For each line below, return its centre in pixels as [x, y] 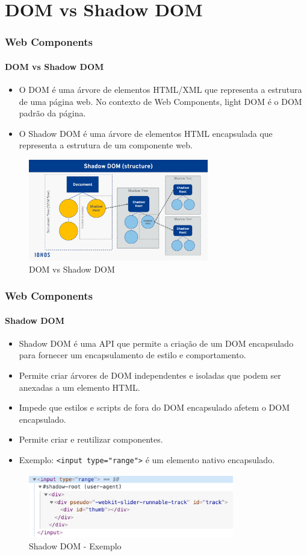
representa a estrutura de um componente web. [106, 145]
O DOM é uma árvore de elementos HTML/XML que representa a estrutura [160, 90]
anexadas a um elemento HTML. [79, 387]
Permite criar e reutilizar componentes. [91, 439]
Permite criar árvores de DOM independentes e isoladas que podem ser [150, 375]
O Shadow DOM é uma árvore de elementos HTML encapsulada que [146, 133]
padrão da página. [52, 113]
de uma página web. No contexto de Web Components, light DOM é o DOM [160, 101]
